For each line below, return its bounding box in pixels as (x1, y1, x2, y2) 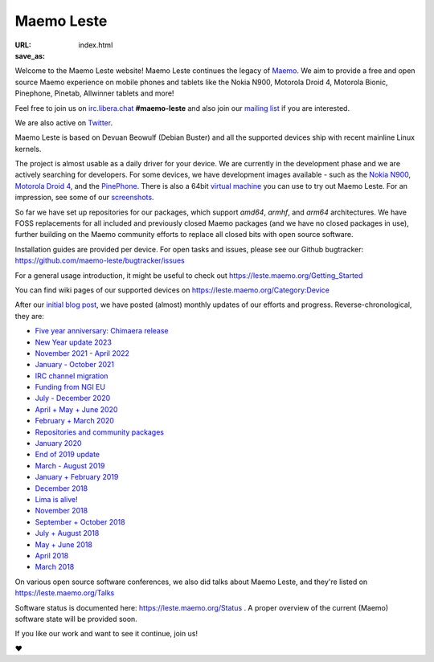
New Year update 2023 (35, 337, 113, 347)
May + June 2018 (35, 539, 92, 550)
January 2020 (35, 439, 82, 448)
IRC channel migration (35, 370, 108, 381)
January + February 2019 (35, 472, 119, 482)
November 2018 (35, 506, 88, 516)
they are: (14, 311, 44, 321)
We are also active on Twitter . (14, 117, 113, 128)
